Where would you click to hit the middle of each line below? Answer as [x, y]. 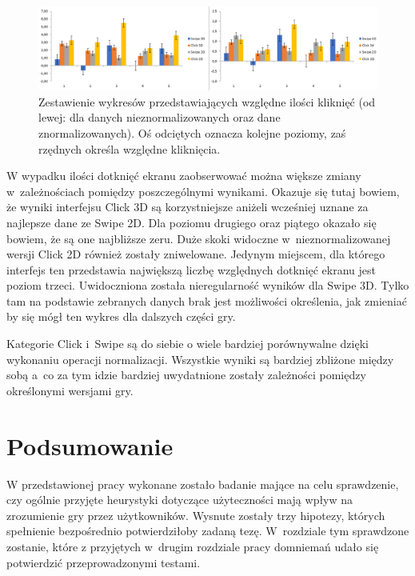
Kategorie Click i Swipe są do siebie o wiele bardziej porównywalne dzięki [188, 344]
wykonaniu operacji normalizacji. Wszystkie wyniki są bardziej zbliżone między [200, 359]
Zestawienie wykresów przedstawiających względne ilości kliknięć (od [207, 101]
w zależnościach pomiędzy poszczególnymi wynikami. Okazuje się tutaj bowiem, [203, 191]
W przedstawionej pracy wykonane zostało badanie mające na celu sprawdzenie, [203, 484]
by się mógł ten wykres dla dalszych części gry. [121, 316]
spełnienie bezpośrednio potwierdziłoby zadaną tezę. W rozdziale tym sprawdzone [208, 531]
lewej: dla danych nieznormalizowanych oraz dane [160, 117]
